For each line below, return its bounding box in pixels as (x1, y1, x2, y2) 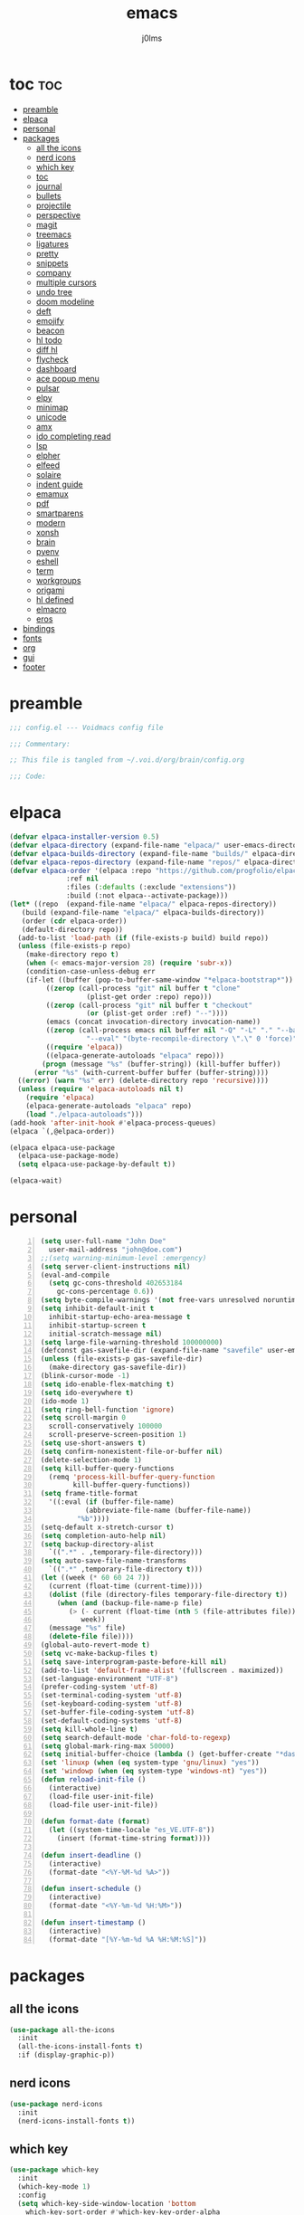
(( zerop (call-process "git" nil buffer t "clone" (45, 984, 242, 993)
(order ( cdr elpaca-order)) (21, 917, 128, 926)
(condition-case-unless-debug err (25, 967, 156, 976)
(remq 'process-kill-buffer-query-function (48, 1472, 215, 1481)
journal (35, 180, 62, 192)
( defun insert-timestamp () (40, 1917, 147, 1927)
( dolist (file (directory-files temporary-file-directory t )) (48, 1590, 288, 1599)
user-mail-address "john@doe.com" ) (48, 1245, 183, 1254)
